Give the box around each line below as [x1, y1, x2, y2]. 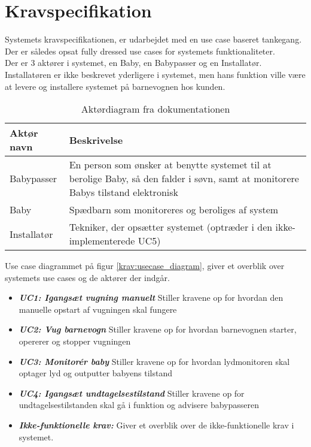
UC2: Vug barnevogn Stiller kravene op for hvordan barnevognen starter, [19, 323, 297, 336]
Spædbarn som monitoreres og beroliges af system [69, 203, 279, 217]
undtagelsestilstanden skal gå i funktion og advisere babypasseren [19, 398, 259, 411]
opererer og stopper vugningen [19, 335, 131, 348]
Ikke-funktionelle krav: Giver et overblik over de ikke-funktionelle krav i [19, 419, 294, 431]
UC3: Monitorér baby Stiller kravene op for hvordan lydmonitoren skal [19, 355, 290, 367]
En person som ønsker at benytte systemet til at [69, 158, 272, 172]
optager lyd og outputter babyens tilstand [19, 367, 172, 379]
